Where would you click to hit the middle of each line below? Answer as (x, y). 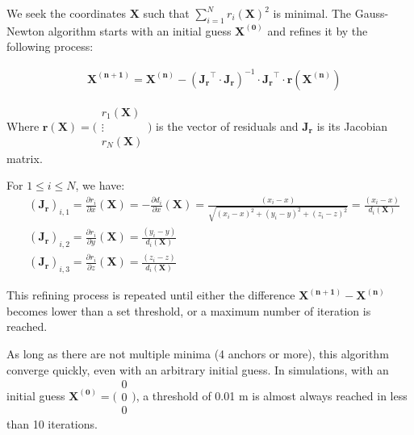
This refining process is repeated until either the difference (151, 295)
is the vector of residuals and (227, 125)
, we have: (100, 185)
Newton (26, 30)
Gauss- (372, 13)
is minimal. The (312, 13)
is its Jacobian (352, 125)
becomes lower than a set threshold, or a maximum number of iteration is (189, 310)
